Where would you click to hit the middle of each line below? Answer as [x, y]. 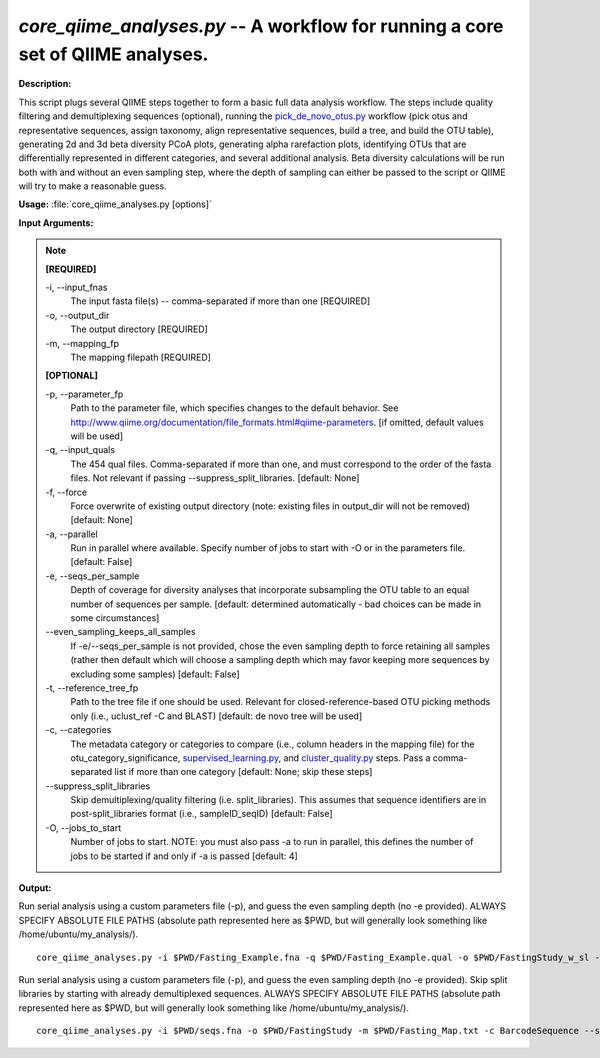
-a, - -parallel [72, 534]
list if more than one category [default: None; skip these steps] [243, 772]
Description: [45, 84]
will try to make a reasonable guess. [92, 186]
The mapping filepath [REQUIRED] [141, 357]
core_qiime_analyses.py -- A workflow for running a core [261, 26]
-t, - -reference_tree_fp [92, 687]
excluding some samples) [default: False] [155, 674]
